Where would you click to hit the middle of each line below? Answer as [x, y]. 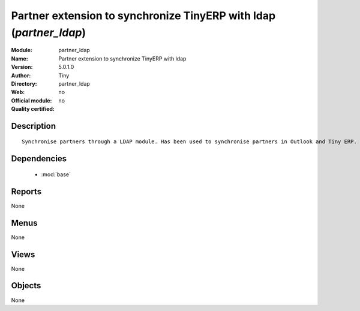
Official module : [31, 100]
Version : [22, 67]
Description [34, 126]
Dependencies [39, 159]
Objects [26, 286]
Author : [21, 76]
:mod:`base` [56, 174]
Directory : [24, 83]
